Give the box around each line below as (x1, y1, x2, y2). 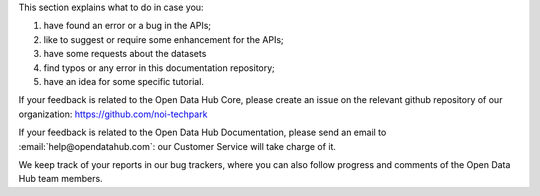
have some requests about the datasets (43, 48, 207, 60)
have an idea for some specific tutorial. (43, 75, 205, 87)
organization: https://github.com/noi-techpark (18, 108, 208, 120)
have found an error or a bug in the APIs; (43, 20, 212, 32)
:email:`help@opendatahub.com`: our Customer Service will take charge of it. (18, 140, 337, 152)
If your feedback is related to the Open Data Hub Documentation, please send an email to (18, 126, 387, 139)
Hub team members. (18, 173, 104, 185)
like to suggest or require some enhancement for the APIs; (43, 33, 284, 45)
